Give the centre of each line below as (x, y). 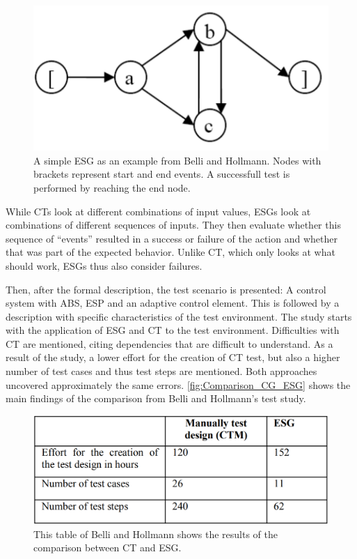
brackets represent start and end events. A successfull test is (162, 174)
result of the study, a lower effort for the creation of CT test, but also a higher (173, 357)
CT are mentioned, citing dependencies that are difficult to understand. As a (169, 343)
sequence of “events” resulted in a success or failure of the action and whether (172, 238)
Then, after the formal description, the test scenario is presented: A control (166, 289)
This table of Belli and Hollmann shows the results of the (156, 534)
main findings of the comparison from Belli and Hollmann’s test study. (156, 398)
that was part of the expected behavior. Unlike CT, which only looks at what (170, 252)
